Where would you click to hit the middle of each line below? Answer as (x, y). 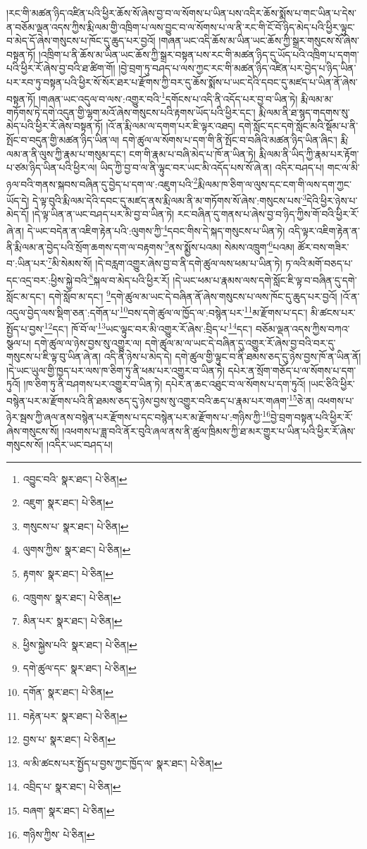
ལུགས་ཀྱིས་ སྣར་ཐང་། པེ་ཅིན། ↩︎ (77, 550)
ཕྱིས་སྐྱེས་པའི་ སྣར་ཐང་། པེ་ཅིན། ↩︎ (80, 644)
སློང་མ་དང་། (26, 296)
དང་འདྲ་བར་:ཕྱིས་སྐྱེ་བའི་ (48, 280)
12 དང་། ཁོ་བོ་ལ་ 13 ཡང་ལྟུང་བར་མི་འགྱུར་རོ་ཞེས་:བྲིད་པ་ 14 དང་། (148, 328)
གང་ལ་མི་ (343, 167)
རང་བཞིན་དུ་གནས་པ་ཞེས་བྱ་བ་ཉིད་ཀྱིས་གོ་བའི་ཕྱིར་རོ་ (268, 214)
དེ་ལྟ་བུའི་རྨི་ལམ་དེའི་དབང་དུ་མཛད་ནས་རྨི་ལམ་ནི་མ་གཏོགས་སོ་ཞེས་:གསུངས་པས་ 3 (170, 199)
